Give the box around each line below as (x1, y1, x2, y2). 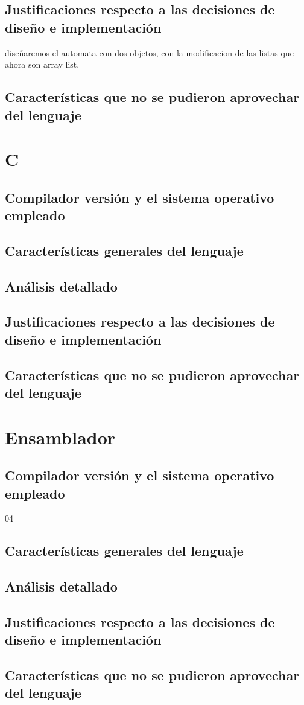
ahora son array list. (5, 58, 80, 71)
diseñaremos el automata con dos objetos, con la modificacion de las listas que (5, 46, 294, 59)
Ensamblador (5, 424, 116, 449)
